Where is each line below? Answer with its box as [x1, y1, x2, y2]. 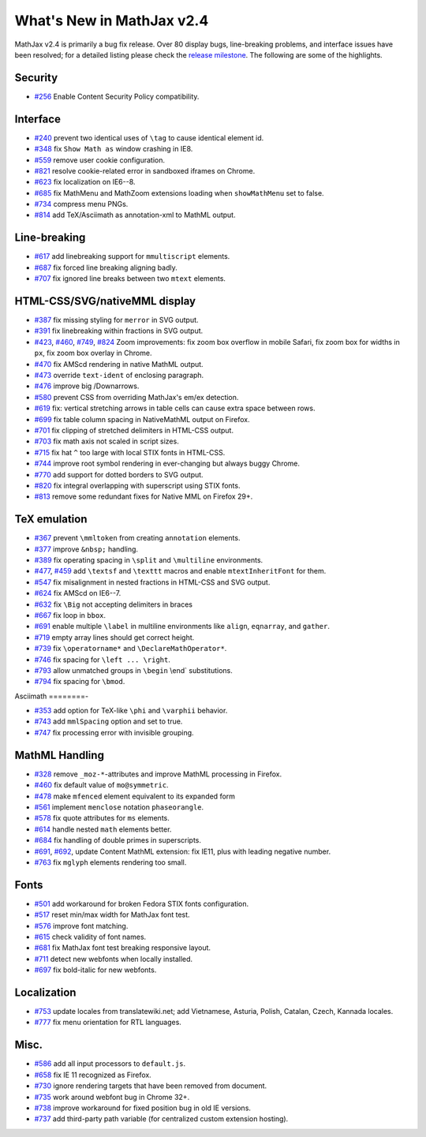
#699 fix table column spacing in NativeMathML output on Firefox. [34, 414, 250, 424]
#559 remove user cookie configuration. [34, 155, 166, 165]
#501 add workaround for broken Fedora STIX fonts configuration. [34, 899, 249, 908]
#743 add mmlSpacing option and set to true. [34, 716, 183, 726]
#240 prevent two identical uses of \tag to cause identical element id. [34, 133, 264, 142]
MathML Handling [14, 748, 104, 761]
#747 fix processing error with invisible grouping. [34, 727, 194, 737]
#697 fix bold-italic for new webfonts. [34, 965, 157, 974]
